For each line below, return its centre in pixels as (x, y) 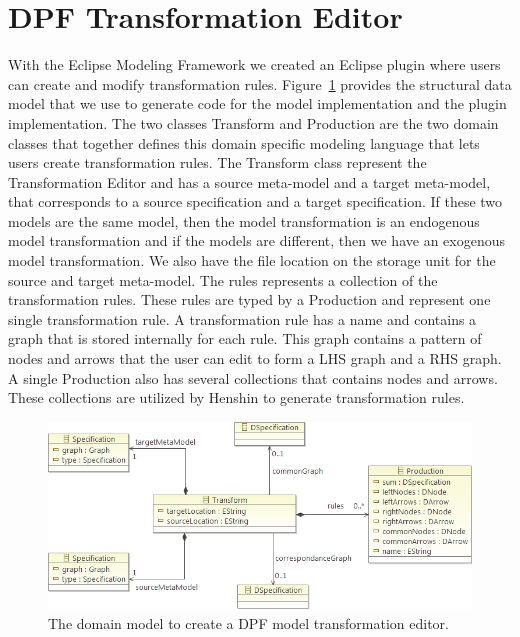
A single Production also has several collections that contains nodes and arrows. (253, 377)
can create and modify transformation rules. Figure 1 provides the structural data (260, 83)
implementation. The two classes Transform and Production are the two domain (253, 122)
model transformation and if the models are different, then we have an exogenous (256, 240)
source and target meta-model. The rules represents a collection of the (223, 279)
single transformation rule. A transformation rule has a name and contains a (242, 318)
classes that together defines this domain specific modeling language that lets (244, 142)
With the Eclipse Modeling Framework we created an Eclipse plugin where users (254, 64)
